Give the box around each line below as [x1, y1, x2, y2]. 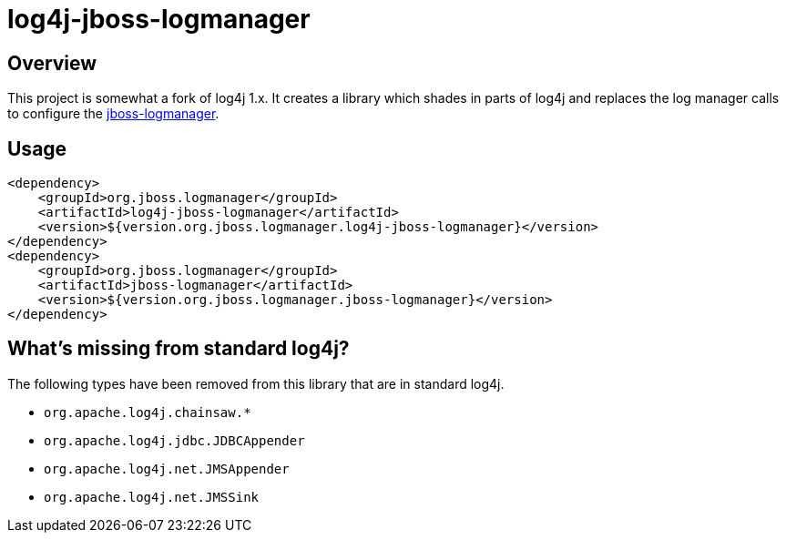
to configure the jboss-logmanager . [7, 106, 219, 122]
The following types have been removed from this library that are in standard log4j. [7, 375, 505, 392]
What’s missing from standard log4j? [7, 337, 350, 361]
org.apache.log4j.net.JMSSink [44, 489, 260, 504]
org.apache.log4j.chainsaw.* [44, 404, 251, 420]
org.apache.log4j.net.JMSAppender [44, 461, 290, 476]
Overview [7, 51, 97, 75]
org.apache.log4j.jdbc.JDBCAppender [44, 433, 305, 448]
